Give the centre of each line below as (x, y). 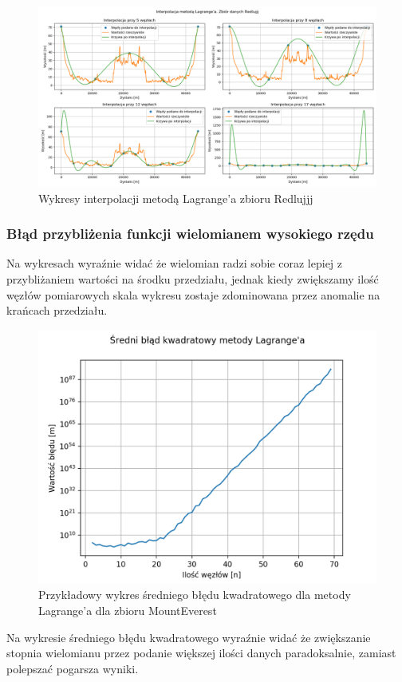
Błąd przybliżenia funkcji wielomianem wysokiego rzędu (190, 234)
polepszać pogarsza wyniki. (73, 668)
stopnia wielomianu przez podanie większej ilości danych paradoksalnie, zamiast (201, 653)
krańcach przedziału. (57, 310)
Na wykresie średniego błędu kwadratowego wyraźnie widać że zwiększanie (189, 637)
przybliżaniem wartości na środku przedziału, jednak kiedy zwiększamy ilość (193, 279)
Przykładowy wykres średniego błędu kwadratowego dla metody (195, 595)
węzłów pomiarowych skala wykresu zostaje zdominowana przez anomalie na (193, 294)
